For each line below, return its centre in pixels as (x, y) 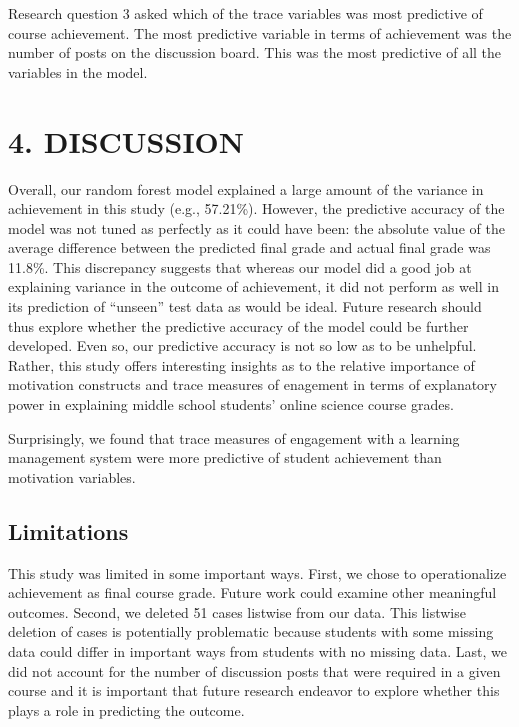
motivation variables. (72, 476)
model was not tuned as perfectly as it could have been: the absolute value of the (256, 227)
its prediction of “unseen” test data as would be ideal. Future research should (245, 306)
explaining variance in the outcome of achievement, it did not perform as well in (253, 286)
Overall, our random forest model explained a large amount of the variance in (246, 188)
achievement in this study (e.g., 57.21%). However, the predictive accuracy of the (256, 208)
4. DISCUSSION (126, 140)
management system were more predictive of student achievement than (225, 457)
